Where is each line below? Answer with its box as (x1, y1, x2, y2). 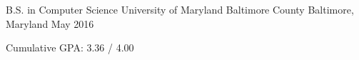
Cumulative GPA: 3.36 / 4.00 (6, 40, 134, 55)
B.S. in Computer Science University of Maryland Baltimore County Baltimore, (6, 2, 354, 16)
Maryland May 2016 (6, 16, 94, 31)
